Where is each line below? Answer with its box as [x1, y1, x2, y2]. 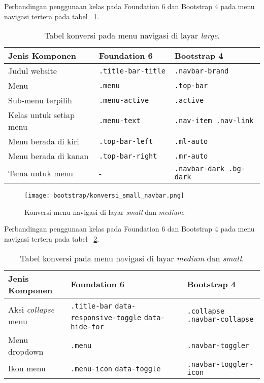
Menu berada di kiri [8, 135, 79, 147]
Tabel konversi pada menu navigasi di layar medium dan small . [20, 252, 244, 264]
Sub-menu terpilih [8, 94, 72, 106]
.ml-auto [174, 137, 208, 145]
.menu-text [98, 117, 141, 125]
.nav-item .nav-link [174, 117, 254, 125]
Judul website [8, 65, 57, 77]
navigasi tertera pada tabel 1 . [4, 11, 100, 21]
